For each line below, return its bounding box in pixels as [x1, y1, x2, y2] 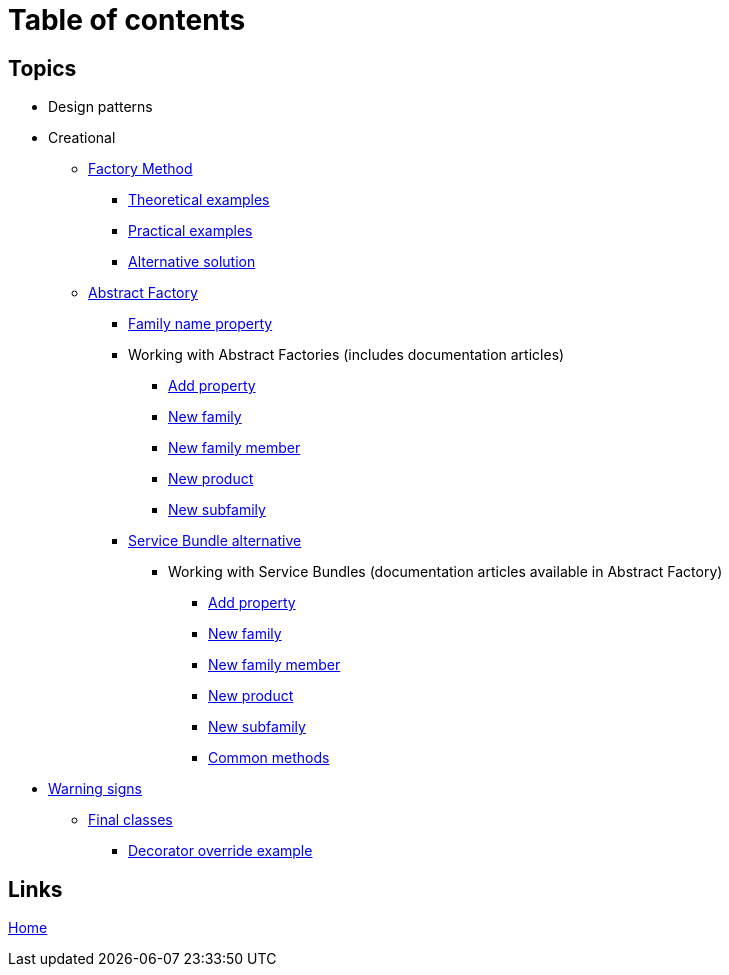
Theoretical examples [128, 191, 270, 209]
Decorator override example [128, 842, 313, 860]
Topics [8, 55, 77, 81]
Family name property [128, 315, 273, 333]
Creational [48, 129, 116, 147]
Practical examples [128, 222, 253, 240]
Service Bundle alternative [128, 532, 302, 550]
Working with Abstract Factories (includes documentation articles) [128, 346, 565, 364]
